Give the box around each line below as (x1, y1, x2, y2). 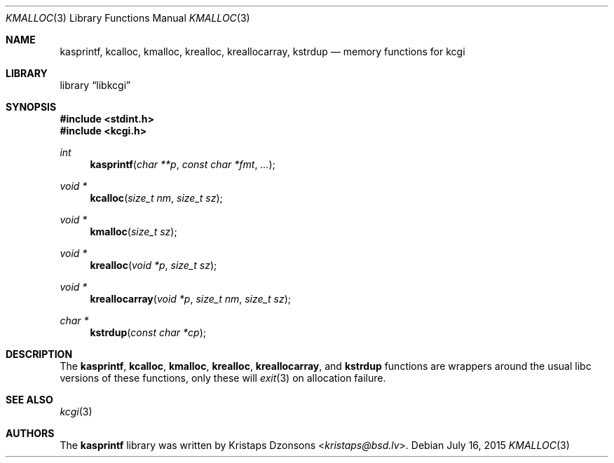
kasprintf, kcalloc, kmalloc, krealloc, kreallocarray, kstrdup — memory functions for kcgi (60, 46, 465, 57)
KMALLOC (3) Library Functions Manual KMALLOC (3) (6, 12, 250, 24)
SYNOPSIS (6, 101, 57, 113)
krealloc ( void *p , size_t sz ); (90, 259, 217, 271)
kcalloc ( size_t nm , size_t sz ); (90, 192, 223, 204)
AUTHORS (6, 427, 55, 439)
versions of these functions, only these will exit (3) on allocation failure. (60, 372, 386, 384)
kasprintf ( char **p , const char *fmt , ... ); (90, 158, 275, 170)
